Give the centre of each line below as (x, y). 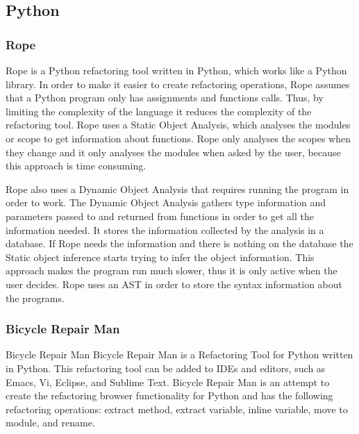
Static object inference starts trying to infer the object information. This (160, 257)
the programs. (35, 298)
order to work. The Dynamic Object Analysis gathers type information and (166, 202)
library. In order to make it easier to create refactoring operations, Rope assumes (178, 84)
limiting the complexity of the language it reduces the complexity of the (159, 111)
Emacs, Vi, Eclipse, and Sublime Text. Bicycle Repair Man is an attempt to (168, 382)
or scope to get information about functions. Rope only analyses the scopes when (178, 138)
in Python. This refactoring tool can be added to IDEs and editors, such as (166, 368)
